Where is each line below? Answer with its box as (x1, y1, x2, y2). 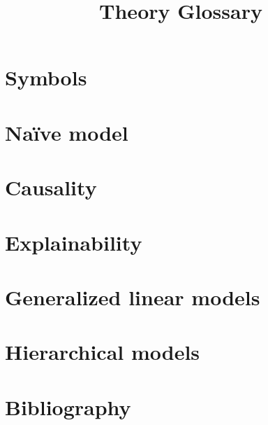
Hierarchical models (5, 337, 200, 366)
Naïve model (5, 118, 128, 146)
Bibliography (5, 392, 131, 421)
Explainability (5, 228, 142, 256)
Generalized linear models (5, 282, 260, 311)
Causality (5, 173, 97, 202)
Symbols (5, 63, 87, 92)
